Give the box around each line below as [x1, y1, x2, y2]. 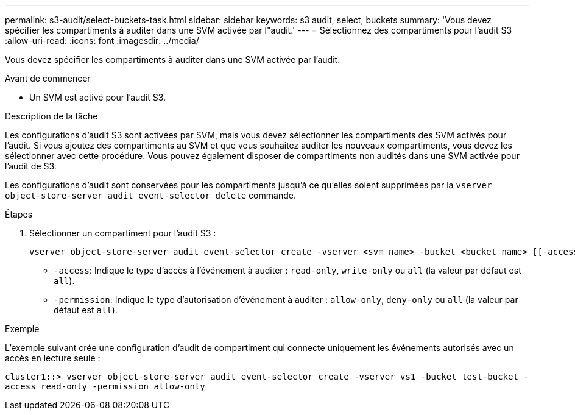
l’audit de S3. [5, 161, 57, 171]
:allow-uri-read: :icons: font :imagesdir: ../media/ [5, 35, 199, 46]
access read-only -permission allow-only [5, 381, 205, 391]
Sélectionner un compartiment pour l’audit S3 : [29, 228, 216, 238]
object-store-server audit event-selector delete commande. [5, 190, 296, 200]
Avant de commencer [5, 73, 91, 83]
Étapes [5, 209, 33, 219]
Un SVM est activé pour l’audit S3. [29, 92, 166, 102]
